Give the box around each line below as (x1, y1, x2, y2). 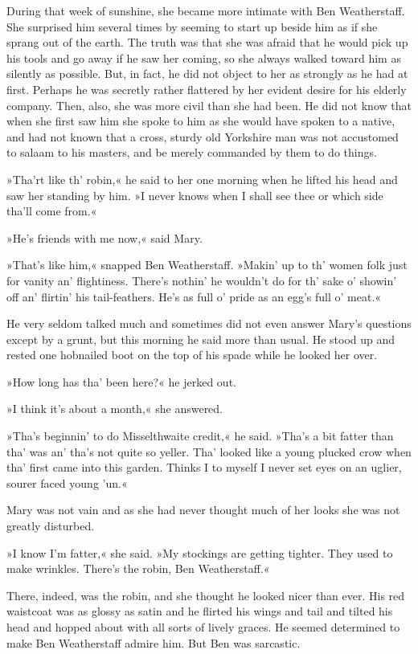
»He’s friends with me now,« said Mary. (6, 229, 203, 246)
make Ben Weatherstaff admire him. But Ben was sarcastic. (6, 634, 301, 651)
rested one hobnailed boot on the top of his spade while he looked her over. (6, 346, 378, 363)
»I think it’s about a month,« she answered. (6, 400, 223, 417)
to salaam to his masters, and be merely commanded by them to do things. (6, 144, 377, 161)
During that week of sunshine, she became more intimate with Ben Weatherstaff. (6, 2, 405, 18)
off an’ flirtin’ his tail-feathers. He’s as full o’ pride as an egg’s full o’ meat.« (6, 288, 382, 305)
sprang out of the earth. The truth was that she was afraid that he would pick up (6, 34, 408, 51)
